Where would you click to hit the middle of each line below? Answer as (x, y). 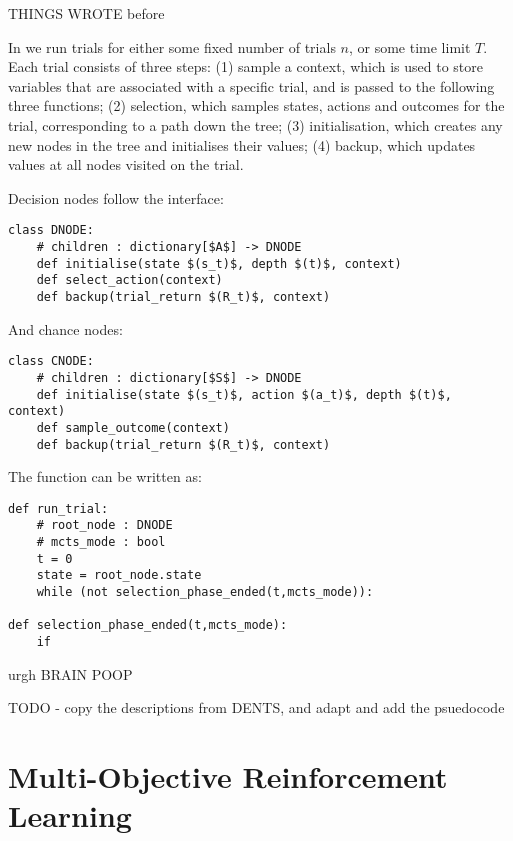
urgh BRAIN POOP (70, 673)
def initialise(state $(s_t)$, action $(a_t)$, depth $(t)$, (244, 394)
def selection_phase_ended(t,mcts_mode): (148, 625)
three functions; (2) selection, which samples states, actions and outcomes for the (256, 105)
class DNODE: (51, 230)
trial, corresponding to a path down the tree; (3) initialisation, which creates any (255, 124)
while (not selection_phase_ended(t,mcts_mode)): (205, 592)
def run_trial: (58, 508)
